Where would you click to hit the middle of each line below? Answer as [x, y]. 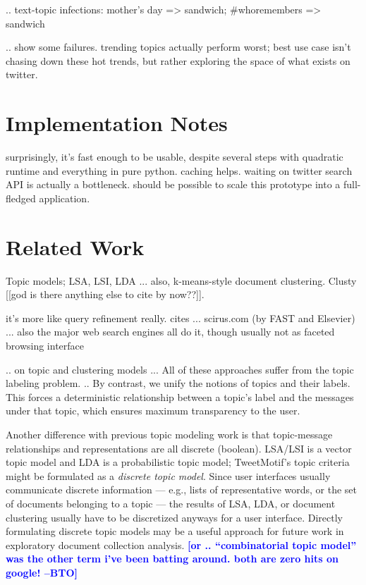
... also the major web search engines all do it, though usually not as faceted [170, 332]
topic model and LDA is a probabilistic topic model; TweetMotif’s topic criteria [178, 462]
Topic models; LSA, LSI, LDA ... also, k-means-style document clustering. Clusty [181, 280]
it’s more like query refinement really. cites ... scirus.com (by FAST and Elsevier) [181, 318]
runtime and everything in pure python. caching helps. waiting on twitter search [179, 170]
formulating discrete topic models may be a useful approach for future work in [175, 531]
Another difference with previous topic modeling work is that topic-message [169, 434]
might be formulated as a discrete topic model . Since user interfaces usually [168, 475]
